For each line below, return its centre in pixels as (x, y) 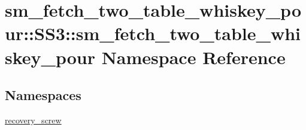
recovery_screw (33, 120)
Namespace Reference (193, 57)
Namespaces (43, 95)
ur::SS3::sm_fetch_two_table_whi (153, 33)
